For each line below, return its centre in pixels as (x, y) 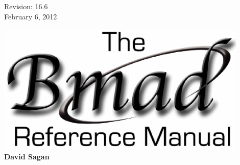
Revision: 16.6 (26, 6)
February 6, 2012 (31, 16)
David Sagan (27, 156)
